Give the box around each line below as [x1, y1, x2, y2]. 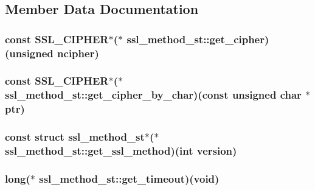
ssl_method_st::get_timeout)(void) [39, 171, 220, 186]
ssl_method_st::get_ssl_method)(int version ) [5, 143, 237, 158]
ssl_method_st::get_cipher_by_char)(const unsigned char [5, 87, 302, 102]
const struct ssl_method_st [5, 129, 145, 144]
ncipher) [57, 45, 99, 60]
